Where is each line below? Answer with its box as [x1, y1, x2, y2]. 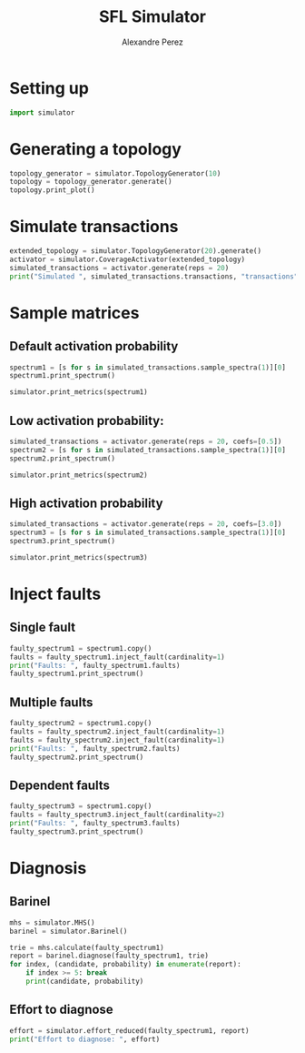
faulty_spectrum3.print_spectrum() [9, 826, 144, 836]
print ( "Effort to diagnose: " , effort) [9, 1035, 161, 1044]
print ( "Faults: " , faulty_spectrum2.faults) [9, 744, 181, 753]
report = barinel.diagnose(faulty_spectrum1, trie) [9, 951, 209, 961]
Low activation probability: [9, 412, 165, 429]
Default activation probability [9, 339, 179, 354]
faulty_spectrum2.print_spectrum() [9, 753, 144, 762]
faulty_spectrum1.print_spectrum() [9, 669, 144, 679]
